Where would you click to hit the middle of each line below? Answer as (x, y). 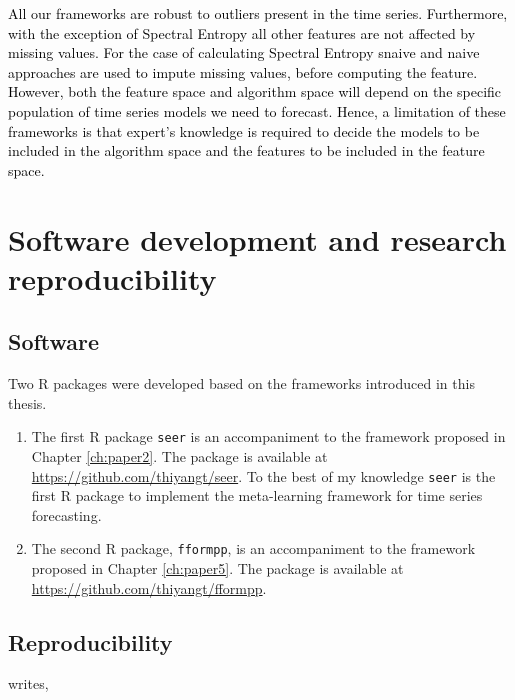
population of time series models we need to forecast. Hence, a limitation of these (257, 110)
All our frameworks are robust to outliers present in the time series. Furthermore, (258, 13)
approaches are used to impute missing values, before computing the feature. (243, 71)
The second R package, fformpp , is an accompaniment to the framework (253, 548)
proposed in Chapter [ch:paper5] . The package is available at (217, 568)
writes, (28, 683)
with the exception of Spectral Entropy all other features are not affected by (242, 32)
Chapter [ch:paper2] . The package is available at (179, 455)
